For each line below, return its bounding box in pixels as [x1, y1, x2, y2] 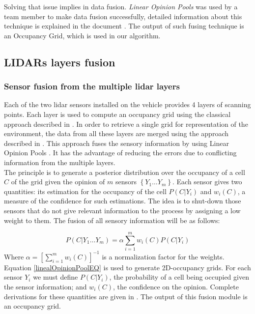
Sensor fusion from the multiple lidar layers [4, 80, 180, 92]
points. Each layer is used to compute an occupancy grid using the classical [4, 109, 231, 119]
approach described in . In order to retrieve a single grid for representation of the [4, 118, 248, 129]
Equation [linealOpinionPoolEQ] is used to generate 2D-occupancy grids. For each [4, 262, 251, 272]
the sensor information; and [4, 281, 87, 291]
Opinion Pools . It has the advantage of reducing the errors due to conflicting [4, 147, 237, 158]
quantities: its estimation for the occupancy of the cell [4, 186, 167, 196]
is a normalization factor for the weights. [102, 251, 225, 261]
